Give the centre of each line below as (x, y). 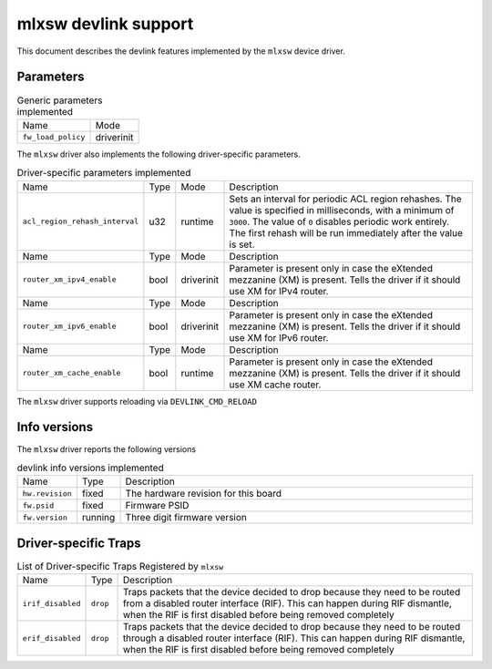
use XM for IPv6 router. (279, 337)
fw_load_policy (54, 137)
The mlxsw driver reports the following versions (106, 449)
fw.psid (38, 505)
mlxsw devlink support (105, 24)
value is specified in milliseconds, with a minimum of (342, 210)
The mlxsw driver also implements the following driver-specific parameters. (159, 154)
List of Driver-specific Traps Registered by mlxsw (120, 566)
